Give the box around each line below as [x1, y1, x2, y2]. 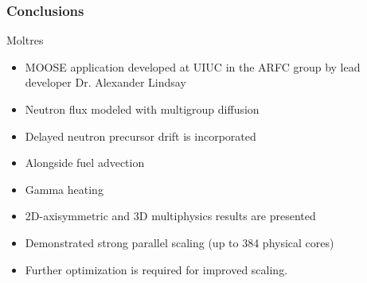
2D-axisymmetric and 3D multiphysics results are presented [25, 207, 316, 224]
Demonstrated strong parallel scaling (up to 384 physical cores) [25, 234, 334, 250]
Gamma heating [25, 180, 103, 197]
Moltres [6, 32, 44, 48]
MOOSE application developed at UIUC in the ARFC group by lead [25, 58, 361, 75]
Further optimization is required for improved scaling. [25, 261, 288, 277]
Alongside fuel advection [25, 154, 145, 171]
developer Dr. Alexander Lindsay [25, 74, 186, 91]
